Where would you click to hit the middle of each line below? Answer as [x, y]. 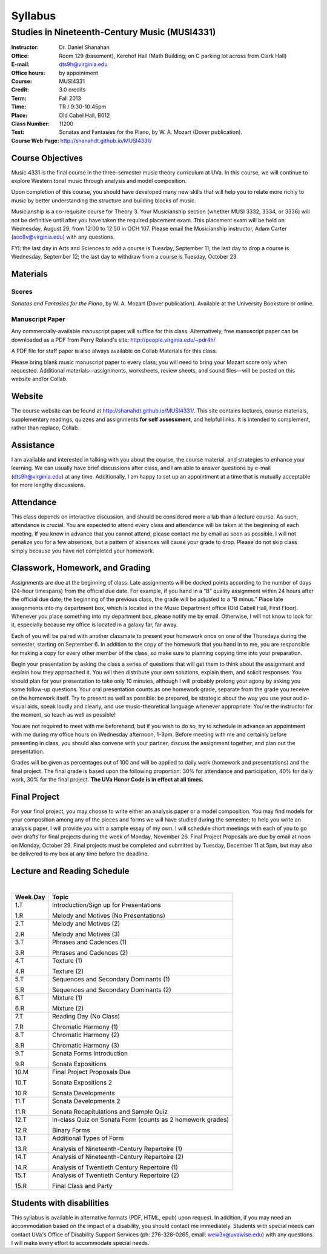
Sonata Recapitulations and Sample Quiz [110, 1112]
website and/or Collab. [39, 379]
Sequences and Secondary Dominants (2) [112, 990]
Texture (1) [67, 961]
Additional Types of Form [88, 1138]
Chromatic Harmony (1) [85, 1027]
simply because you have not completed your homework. [83, 551]
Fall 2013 [70, 98]
